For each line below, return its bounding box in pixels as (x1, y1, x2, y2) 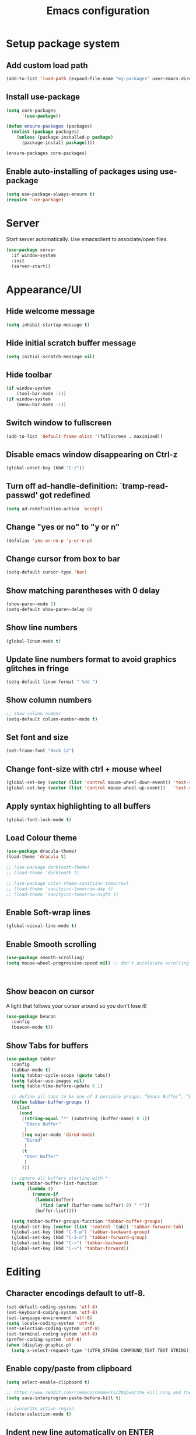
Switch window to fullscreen (6, 418, 112, 428)
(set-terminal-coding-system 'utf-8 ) (6, 1331, 98, 1337)
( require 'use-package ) (6, 197, 64, 202)
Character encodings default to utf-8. (6, 1289, 145, 1299)
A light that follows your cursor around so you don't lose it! (6, 1002, 147, 1009)
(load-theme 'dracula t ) (6, 854, 66, 860)
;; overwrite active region (6, 1406, 75, 1412)
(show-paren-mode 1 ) (6, 601, 57, 607)
